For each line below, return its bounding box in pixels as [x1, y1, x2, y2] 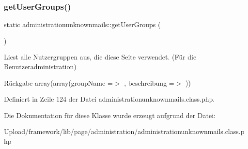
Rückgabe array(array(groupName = [4, 77, 113, 88]
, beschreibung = [124, 77, 174, 88]
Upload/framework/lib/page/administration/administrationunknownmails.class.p [4, 126, 245, 136]
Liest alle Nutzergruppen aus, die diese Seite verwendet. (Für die [4, 52, 197, 62]
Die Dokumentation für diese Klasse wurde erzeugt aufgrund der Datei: [4, 110, 216, 120]
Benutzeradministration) [4, 61, 77, 71]
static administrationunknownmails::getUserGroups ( [4, 19, 161, 30]
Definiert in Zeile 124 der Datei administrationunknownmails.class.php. [4, 94, 215, 104]
